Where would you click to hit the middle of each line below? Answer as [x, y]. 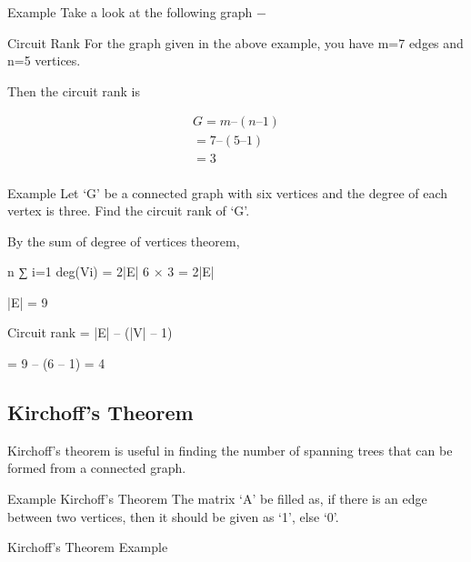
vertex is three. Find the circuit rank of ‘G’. [129, 211]
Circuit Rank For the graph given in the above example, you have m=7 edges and [235, 42]
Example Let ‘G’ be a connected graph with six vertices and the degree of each [228, 192]
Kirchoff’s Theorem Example [88, 547]
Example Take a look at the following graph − [137, 12]
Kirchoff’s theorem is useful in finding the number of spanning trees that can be [230, 450]
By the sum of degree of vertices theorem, [124, 241]
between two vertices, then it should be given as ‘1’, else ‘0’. [173, 516]
